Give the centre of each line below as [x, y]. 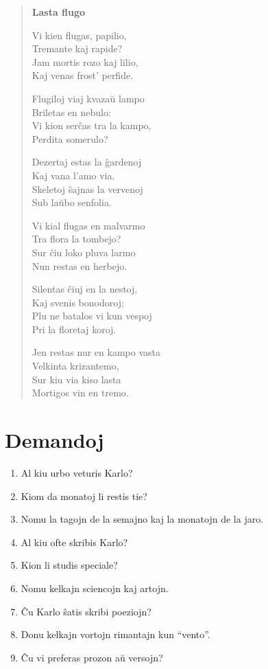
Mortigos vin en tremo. [80, 393]
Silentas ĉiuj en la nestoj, [85, 289]
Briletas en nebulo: [71, 112]
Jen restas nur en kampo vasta [96, 352]
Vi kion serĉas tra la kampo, [92, 125]
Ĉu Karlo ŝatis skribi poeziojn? [86, 611]
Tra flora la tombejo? [76, 239]
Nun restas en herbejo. [80, 265]
